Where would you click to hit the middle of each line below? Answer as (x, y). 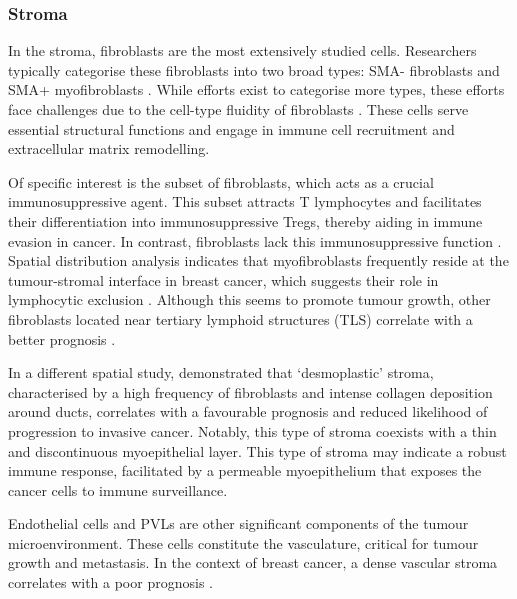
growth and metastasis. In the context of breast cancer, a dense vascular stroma (253, 562)
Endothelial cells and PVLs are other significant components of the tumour (238, 523)
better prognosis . (62, 338)
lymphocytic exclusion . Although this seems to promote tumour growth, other (249, 299)
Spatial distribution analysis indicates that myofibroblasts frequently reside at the (258, 260)
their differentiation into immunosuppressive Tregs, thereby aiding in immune (245, 220)
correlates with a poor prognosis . (110, 582)
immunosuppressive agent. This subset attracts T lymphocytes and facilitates (245, 201)
